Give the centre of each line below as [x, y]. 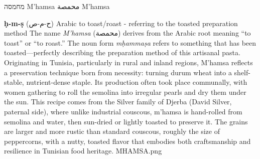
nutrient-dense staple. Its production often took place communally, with [137, 82]
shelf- [242, 72]
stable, [14, 82]
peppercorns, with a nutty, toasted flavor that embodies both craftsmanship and [127, 141]
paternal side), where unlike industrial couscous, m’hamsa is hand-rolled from [123, 111]
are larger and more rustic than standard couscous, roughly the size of [112, 131]
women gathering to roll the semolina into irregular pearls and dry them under [125, 92]
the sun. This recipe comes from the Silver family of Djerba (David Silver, [118, 102]
